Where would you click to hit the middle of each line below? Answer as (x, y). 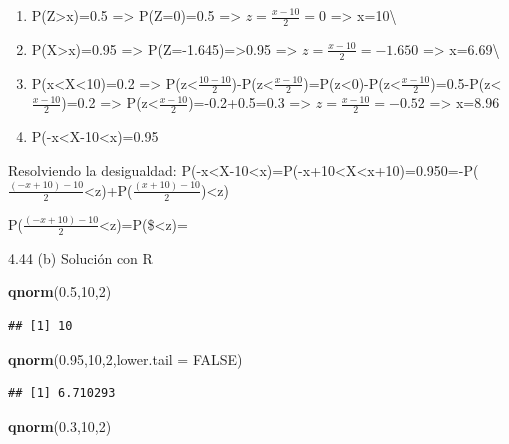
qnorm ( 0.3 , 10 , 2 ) (60, 425)
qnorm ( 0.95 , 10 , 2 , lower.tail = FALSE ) (125, 358)
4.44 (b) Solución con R (80, 257)
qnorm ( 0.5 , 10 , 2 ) (60, 291)
